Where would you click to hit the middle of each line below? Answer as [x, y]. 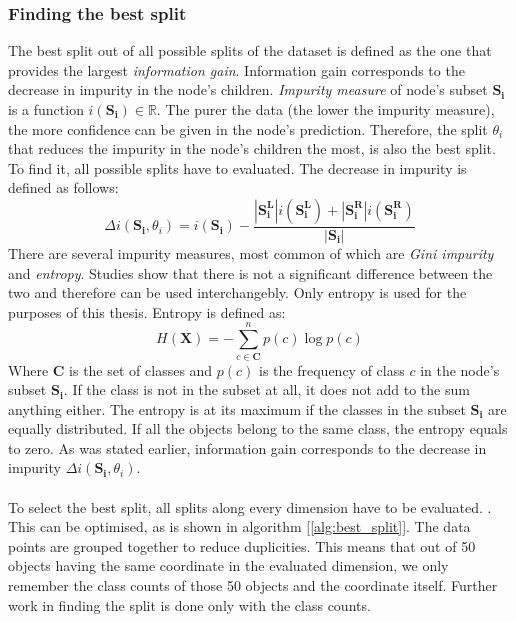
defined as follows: [63, 187]
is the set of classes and [141, 369]
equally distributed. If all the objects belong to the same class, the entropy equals [258, 428]
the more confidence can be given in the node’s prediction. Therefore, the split [248, 128]
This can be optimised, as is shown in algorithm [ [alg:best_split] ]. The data [239, 526]
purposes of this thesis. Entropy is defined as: [147, 311]
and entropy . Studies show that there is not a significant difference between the [250, 272]
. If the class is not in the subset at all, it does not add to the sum [266, 389]
